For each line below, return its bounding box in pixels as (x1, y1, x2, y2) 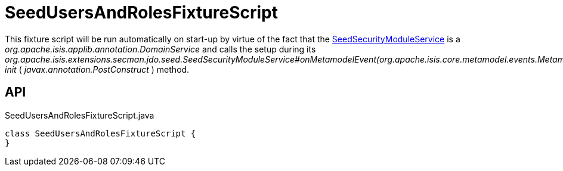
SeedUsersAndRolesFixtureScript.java (5, 110, 154, 120)
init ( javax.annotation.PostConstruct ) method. (5, 64, 190, 74)
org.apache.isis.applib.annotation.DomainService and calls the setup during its (5, 43, 316, 54)
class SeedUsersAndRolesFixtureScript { (5, 128, 196, 138)
